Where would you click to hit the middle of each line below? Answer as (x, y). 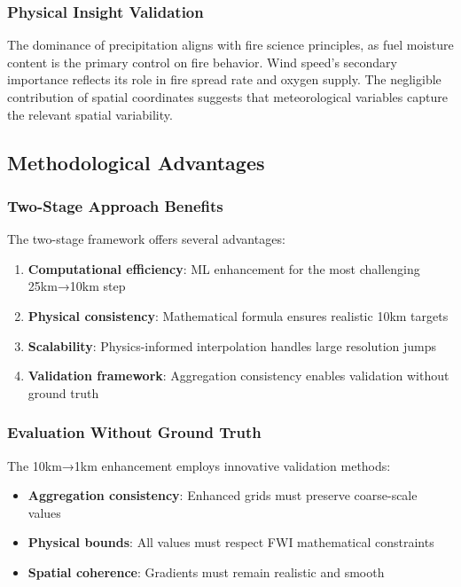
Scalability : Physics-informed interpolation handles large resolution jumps (232, 345)
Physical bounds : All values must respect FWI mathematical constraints (231, 542)
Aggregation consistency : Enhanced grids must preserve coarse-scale (223, 495)
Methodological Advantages (136, 162)
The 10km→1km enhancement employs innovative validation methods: (199, 465)
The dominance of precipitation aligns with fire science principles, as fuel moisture (230, 45)
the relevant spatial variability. (90, 114)
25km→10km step (77, 286)
